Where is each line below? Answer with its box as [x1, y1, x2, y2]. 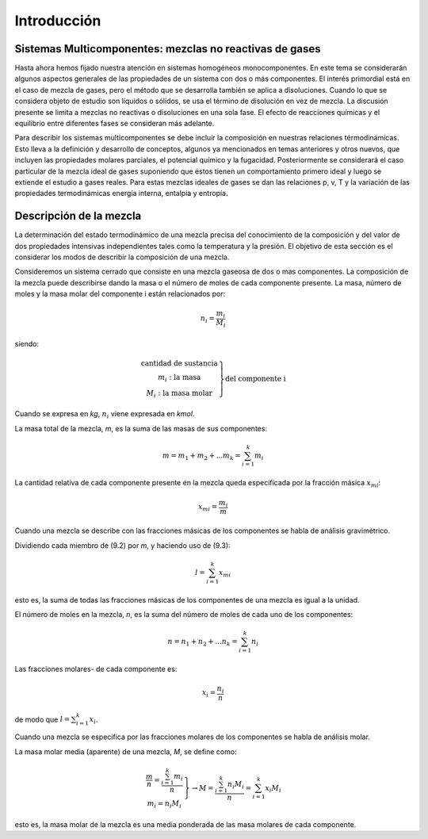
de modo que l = [14, 714, 71, 724]
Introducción [14, 12, 101, 29]
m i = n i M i [147, 799, 182, 810]
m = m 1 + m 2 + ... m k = [162, 450, 241, 462]
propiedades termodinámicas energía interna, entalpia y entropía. [14, 189, 228, 198]
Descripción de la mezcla [14, 209, 142, 223]
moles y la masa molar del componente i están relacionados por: [14, 289, 226, 299]
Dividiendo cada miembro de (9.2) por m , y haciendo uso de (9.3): [14, 540, 231, 550]
